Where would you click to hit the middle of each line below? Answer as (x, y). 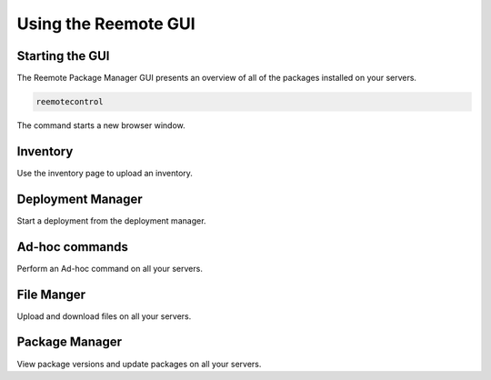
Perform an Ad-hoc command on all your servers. (110, 268)
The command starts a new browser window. (101, 125)
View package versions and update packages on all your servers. (139, 364)
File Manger (51, 294)
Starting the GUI (63, 56)
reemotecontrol (70, 102)
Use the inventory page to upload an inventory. (105, 173)
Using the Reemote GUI (106, 24)
